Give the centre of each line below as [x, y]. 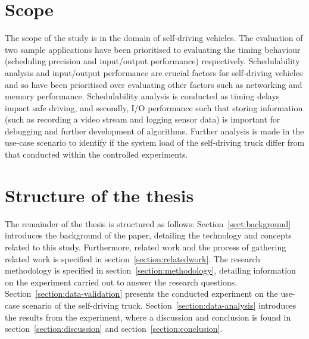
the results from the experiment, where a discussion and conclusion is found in [148, 317]
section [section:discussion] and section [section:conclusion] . [114, 329]
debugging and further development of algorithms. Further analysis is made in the [154, 131]
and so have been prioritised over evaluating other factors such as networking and [154, 84]
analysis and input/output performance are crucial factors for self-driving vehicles [154, 72]
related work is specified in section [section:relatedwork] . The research [133, 258]
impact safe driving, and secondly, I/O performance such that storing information [154, 107]
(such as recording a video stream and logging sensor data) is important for [143, 119]
